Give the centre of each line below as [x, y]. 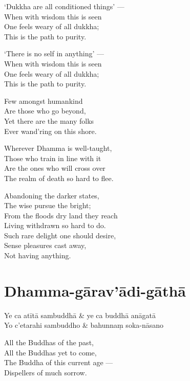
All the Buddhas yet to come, [50, 352]
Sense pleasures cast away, [45, 245]
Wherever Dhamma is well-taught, [58, 148]
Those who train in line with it [53, 158]
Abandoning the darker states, [52, 195]
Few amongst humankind [44, 100]
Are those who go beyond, [45, 111]
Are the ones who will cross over [55, 168]
